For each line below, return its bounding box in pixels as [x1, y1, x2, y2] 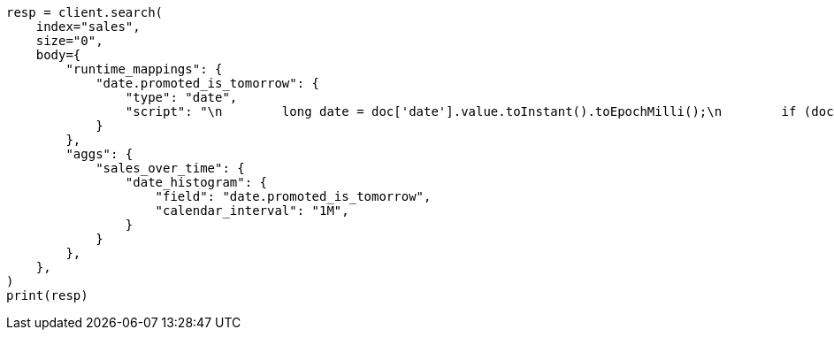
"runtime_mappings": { [65, 62, 223, 76]
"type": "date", [125, 90, 238, 104]
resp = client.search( [6, 5, 164, 19]
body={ [35, 48, 81, 62]
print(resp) [6, 288, 88, 303]
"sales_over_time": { [96, 161, 245, 175]
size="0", [35, 34, 103, 48]
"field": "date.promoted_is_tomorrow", [155, 189, 432, 203]
